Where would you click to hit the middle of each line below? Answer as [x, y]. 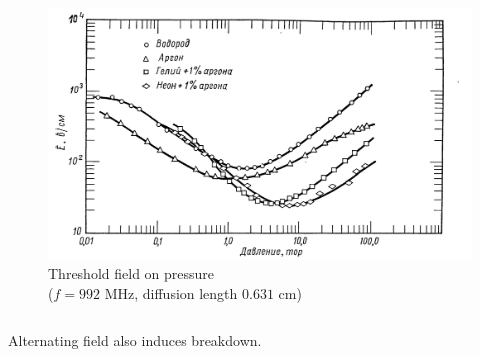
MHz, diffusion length [171, 292]
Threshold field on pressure [131, 272]
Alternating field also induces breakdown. [135, 340]
